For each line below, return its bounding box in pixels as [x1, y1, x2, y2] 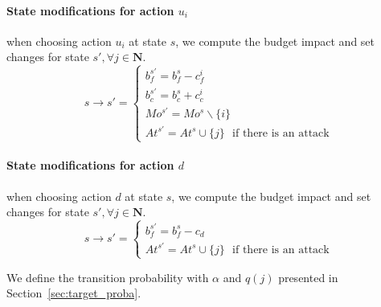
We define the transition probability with [6, 268, 209, 285]
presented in [278, 268, 338, 285]
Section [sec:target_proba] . [6, 284, 141, 301]
